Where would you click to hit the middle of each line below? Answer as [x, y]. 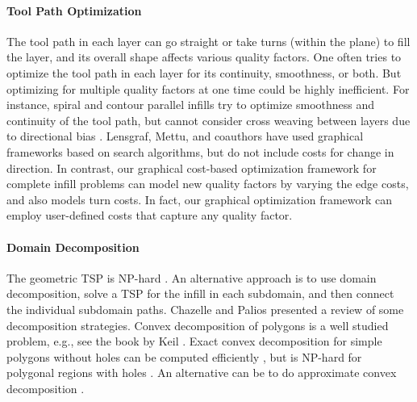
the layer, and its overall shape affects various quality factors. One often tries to [204, 57]
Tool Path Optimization [74, 10]
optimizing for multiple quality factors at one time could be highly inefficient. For [208, 88]
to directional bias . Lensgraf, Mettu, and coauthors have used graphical [185, 136]
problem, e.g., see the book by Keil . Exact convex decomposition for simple [194, 341]
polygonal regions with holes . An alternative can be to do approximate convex [202, 373]
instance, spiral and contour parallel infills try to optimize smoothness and [191, 105]
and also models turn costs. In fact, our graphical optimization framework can [200, 199]
